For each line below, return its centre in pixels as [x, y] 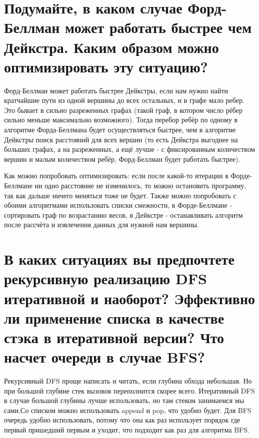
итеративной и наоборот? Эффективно [130, 298]
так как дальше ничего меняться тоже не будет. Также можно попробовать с [120, 195]
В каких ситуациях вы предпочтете [119, 259]
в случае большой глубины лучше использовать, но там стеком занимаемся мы [124, 400]
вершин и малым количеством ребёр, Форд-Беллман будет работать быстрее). [122, 159]
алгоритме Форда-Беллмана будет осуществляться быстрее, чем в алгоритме [120, 130]
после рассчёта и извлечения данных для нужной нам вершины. [101, 224]
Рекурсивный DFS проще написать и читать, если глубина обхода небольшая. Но [128, 381]
